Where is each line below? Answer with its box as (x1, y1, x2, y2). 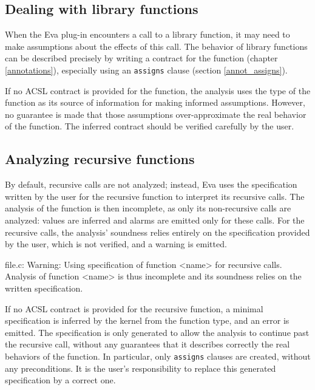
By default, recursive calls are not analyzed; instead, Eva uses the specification (5, 178, 297, 191)
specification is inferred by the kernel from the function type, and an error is (5, 314, 290, 327)
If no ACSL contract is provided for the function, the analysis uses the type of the (5, 84, 311, 97)
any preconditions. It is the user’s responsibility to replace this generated (5, 361, 276, 374)
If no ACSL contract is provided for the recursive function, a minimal (5, 302, 263, 315)
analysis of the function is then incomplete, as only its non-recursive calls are (5, 202, 291, 214)
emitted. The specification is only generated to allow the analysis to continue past (5, 326, 310, 338)
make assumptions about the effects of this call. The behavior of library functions (5, 39, 308, 52)
